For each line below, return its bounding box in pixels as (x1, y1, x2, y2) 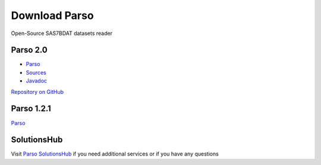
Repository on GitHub (11, 88, 64, 95)
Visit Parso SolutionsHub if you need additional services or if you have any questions (11, 150, 219, 157)
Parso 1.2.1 (11, 104, 52, 114)
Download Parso (11, 9, 95, 22)
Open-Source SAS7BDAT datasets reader (11, 30, 113, 37)
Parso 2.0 (11, 45, 48, 55)
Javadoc (26, 77, 48, 84)
